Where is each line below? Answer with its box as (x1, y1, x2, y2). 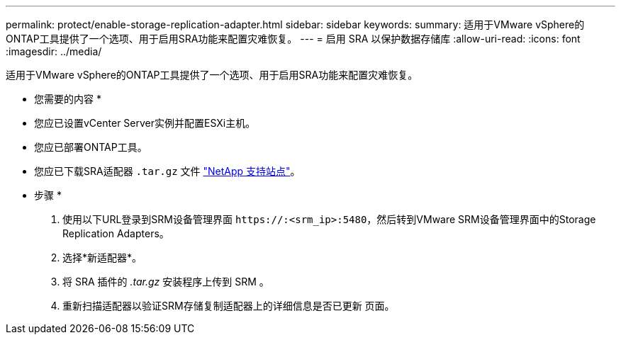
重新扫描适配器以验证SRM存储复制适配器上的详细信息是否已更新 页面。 (62, 300, 395, 312)
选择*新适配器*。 (62, 251, 142, 263)
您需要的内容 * (34, 93, 101, 105)
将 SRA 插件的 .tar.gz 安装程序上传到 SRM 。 (62, 276, 269, 288)
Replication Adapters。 (62, 227, 169, 239)
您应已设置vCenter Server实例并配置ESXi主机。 (34, 117, 256, 129)
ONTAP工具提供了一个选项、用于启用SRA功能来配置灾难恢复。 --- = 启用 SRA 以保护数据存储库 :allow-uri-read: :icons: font (6, 33, 581, 45)
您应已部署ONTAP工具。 (34, 141, 147, 153)
